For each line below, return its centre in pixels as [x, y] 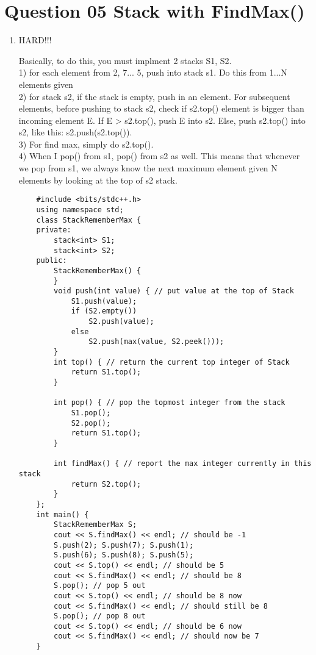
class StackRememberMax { [89, 220]
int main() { [63, 514]
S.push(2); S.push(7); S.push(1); [124, 545]
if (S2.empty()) [104, 311]
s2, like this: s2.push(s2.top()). [75, 132]
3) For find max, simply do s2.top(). [86, 144]
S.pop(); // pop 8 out [100, 616]
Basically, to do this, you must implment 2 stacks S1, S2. [125, 60]
